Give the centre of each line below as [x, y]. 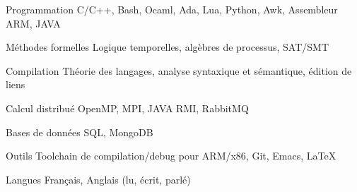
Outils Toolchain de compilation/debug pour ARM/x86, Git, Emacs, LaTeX [171, 156]
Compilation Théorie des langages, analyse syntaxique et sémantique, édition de [179, 70]
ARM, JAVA [33, 23]
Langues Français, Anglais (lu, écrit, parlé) [98, 179]
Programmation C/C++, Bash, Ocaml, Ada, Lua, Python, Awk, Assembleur [172, 9]
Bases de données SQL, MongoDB [80, 132]
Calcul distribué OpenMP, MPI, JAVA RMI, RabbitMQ [127, 108]
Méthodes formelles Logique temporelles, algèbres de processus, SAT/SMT [168, 47]
